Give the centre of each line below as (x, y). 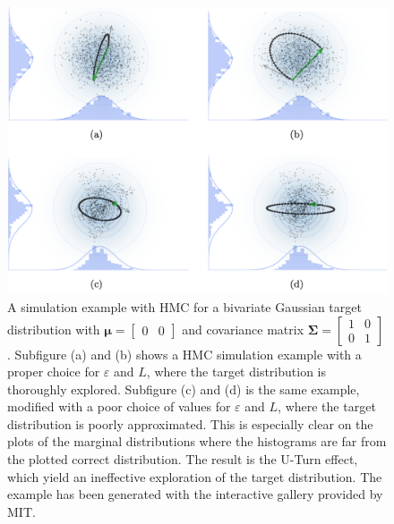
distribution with (54, 329)
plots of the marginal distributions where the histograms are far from (197, 441)
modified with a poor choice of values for (119, 406)
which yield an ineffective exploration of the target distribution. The (195, 476)
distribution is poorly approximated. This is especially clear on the (190, 423)
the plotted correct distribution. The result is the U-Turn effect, (183, 459)
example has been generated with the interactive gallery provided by (195, 494)
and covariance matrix (243, 329)
